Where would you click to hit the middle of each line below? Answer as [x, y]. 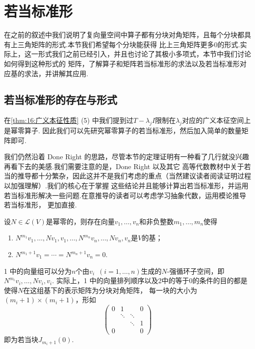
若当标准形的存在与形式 [61, 100]
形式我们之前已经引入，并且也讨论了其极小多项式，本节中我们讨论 [144, 54]
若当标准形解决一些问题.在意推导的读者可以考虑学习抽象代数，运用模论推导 [125, 195]
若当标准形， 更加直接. [40, 205]
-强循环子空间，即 [196, 271]
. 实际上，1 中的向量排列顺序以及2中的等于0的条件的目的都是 [150, 280]
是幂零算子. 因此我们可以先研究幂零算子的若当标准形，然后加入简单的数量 [123, 131]
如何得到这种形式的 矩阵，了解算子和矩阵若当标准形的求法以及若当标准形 [122, 63]
